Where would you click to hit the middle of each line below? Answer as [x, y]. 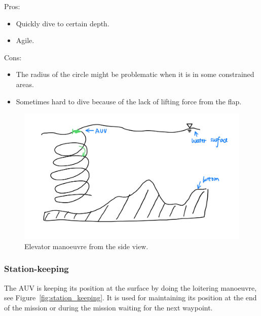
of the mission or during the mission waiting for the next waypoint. [108, 307]
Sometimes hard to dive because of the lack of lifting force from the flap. [129, 101]
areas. [25, 84]
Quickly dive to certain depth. [63, 23]
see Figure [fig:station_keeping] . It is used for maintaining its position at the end [130, 298]
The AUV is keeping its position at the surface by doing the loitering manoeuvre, [130, 287]
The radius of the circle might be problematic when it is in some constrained [135, 74]
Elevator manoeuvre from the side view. [86, 246]
